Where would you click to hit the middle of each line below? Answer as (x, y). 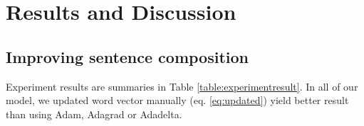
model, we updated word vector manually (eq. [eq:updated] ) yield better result (177, 100)
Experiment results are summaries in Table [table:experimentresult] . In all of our (182, 86)
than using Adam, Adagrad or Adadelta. (94, 114)
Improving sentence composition (127, 56)
